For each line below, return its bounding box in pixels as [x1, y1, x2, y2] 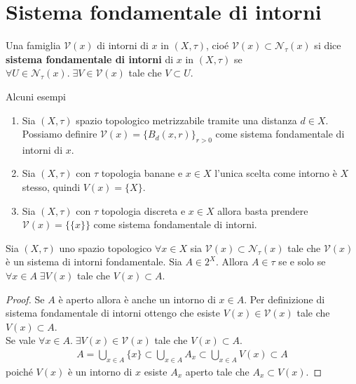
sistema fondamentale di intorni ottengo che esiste [6, 305, 220, 320]
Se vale [6, 333, 36, 347]
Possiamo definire [22, 126, 97, 141]
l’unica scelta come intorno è [214, 166, 337, 180]
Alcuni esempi [6, 88, 67, 103]
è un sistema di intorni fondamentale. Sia [6, 254, 182, 269]
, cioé [206, 38, 229, 53]
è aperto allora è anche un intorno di [58, 291, 216, 306]
